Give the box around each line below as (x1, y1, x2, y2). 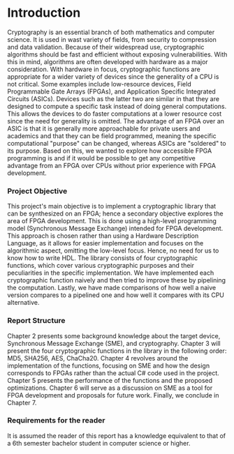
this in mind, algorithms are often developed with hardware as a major (7, 57, 208, 66)
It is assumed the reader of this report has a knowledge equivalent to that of (7, 431, 226, 440)
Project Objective (7, 186, 68, 196)
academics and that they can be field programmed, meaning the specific (7, 131, 217, 140)
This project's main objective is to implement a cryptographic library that (7, 202, 217, 211)
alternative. (7, 298, 40, 307)
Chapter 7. (7, 398, 37, 407)
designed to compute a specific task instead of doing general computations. (7, 102, 227, 110)
